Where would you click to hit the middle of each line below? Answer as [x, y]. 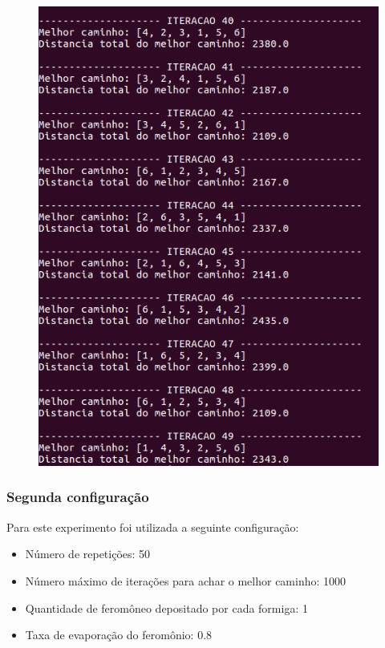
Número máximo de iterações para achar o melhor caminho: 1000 [186, 580]
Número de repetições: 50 [88, 554]
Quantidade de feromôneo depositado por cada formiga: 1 [166, 607]
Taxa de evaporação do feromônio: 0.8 [119, 635]
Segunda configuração [78, 497]
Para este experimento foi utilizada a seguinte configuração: [153, 526]
